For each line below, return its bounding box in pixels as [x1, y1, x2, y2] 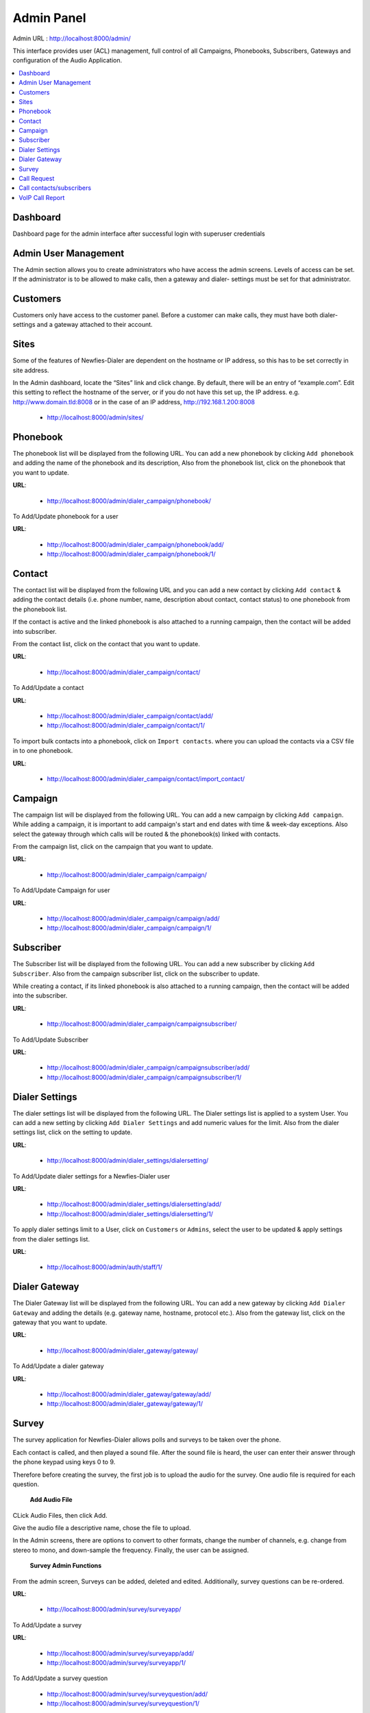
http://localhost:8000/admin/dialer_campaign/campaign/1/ [47, 924, 212, 932]
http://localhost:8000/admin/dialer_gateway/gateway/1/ [47, 1400, 203, 1408]
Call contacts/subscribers [18, 184, 92, 192]
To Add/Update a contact [12, 684, 84, 692]
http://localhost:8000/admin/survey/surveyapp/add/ [47, 1649, 195, 1657]
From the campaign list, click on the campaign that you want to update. [12, 843, 214, 851]
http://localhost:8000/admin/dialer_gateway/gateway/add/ [47, 1390, 212, 1398]
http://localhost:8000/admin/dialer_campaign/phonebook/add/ [47, 540, 224, 548]
